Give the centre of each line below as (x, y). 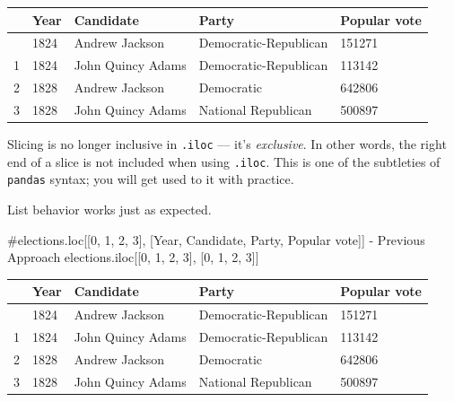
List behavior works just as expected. (109, 209)
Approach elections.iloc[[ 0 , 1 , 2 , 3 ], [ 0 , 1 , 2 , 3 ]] (133, 257)
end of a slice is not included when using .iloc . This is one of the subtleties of (224, 161)
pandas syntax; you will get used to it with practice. (151, 179)
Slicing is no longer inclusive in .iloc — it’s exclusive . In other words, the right (227, 143)
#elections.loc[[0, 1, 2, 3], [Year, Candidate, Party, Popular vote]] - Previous (216, 239)
